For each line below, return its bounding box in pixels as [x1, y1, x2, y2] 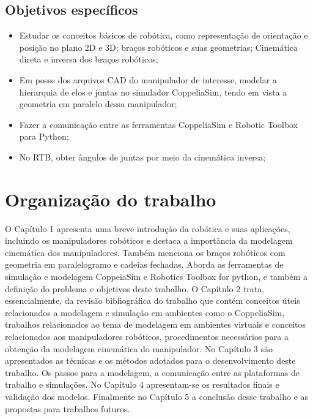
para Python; [19, 130, 69, 143]
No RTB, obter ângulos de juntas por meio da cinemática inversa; [19, 150, 266, 163]
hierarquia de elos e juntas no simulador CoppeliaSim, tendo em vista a [19, 85, 287, 98]
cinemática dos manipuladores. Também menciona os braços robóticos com [5, 246, 285, 259]
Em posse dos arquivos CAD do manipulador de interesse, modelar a [19, 73, 277, 86]
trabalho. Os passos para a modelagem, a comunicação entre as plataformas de [5, 366, 300, 379]
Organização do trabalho [5, 186, 216, 211]
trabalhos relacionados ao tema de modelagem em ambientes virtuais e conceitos [5, 318, 306, 331]
